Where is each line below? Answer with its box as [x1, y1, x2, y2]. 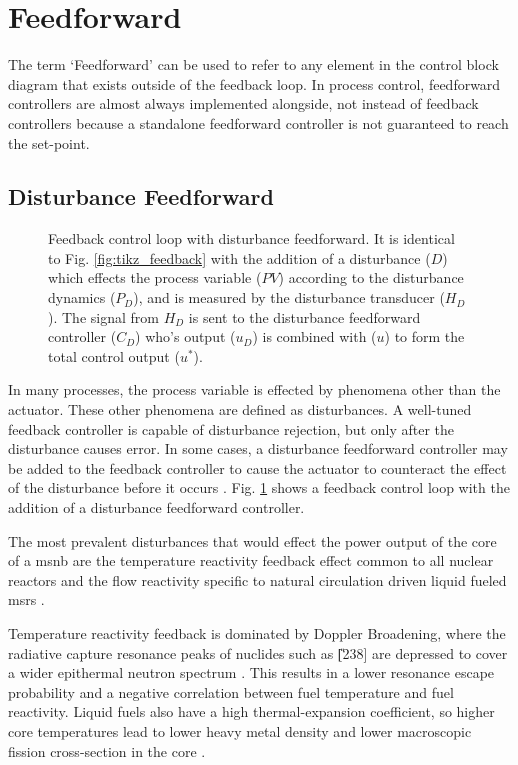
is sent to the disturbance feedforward [188, 306, 421, 327]
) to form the [384, 326, 465, 347]
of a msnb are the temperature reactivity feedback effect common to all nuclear [8, 550, 494, 571]
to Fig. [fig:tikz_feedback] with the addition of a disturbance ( [48, 247, 431, 268]
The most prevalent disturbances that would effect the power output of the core [8, 530, 497, 551]
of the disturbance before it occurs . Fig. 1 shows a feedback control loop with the [8, 477, 510, 498]
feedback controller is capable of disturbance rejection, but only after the [8, 418, 455, 439]
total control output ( [48, 345, 180, 366]
